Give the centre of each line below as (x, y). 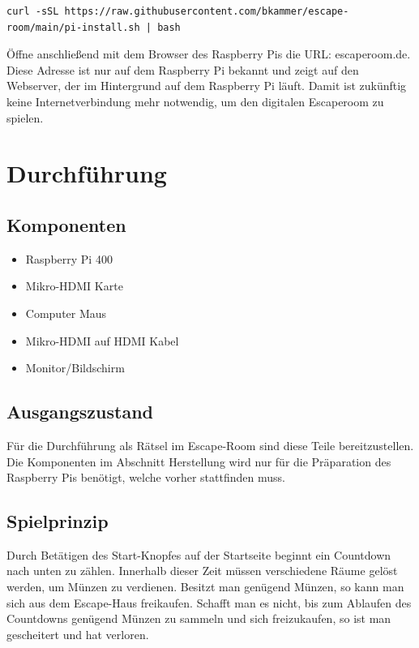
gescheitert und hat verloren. (78, 634)
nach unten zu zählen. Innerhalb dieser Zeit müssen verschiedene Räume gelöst (202, 571)
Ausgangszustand (80, 412)
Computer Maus (66, 313)
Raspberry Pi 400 (69, 258)
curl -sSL (33, 11)
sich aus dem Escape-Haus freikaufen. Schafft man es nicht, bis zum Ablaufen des (209, 602)
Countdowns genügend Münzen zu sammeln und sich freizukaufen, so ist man (199, 618)
